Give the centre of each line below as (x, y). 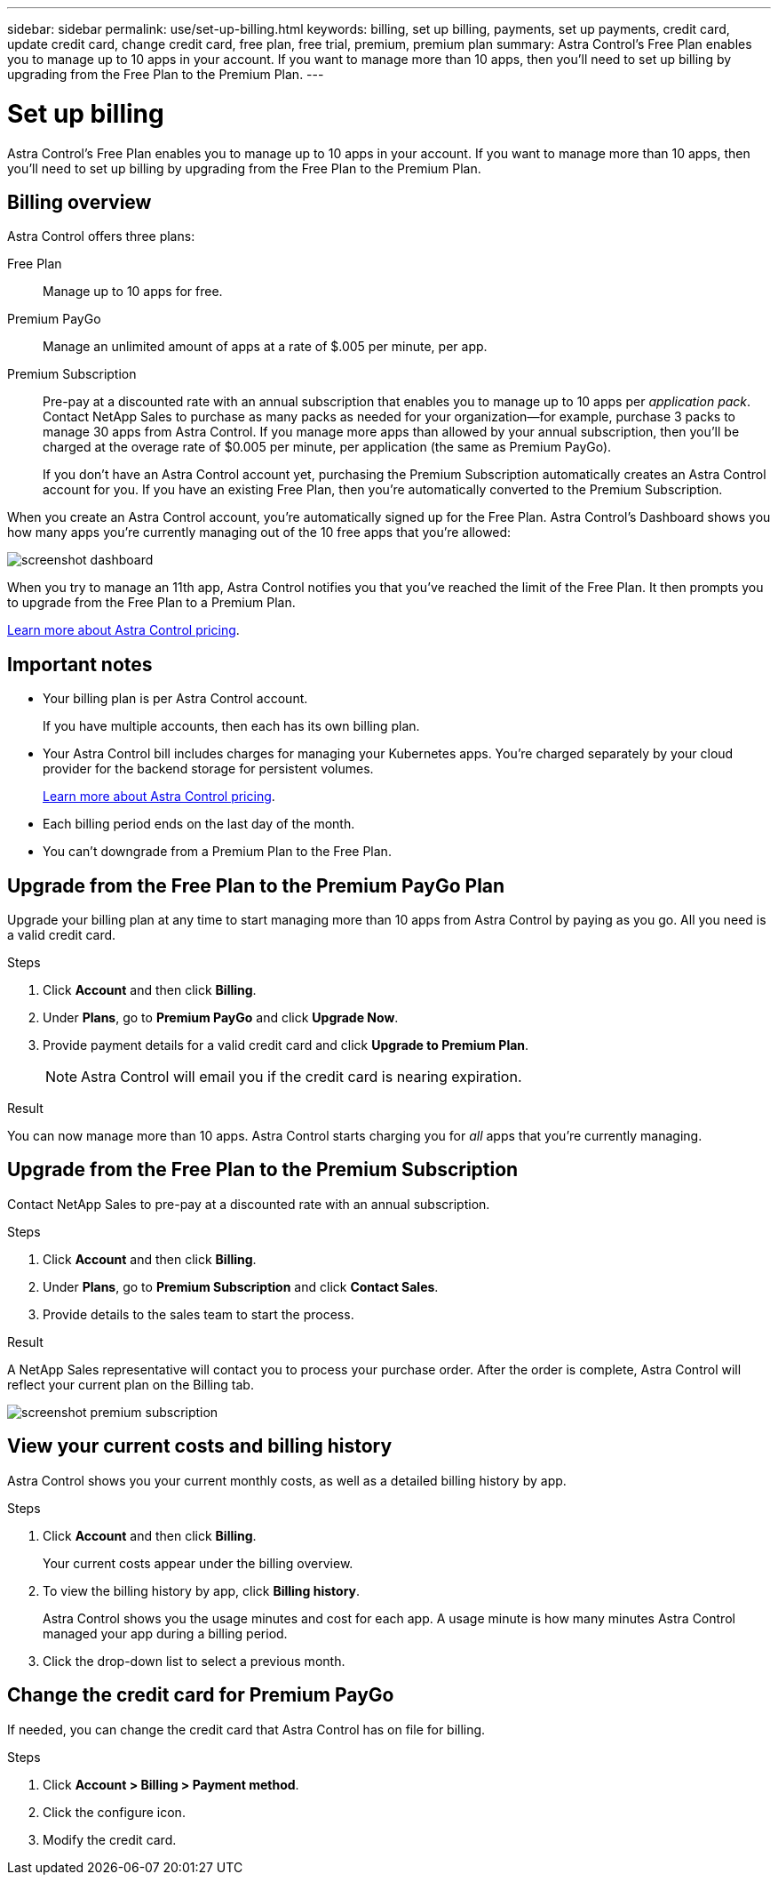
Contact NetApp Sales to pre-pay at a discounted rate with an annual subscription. (249, 1204)
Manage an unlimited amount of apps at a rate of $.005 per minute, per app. (265, 347)
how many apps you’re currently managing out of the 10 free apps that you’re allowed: (259, 533)
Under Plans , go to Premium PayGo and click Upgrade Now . (221, 1018)
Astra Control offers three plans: (101, 236)
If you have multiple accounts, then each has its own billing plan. (231, 726)
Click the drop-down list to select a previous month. (194, 1661)
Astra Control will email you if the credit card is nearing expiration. (302, 1077)
